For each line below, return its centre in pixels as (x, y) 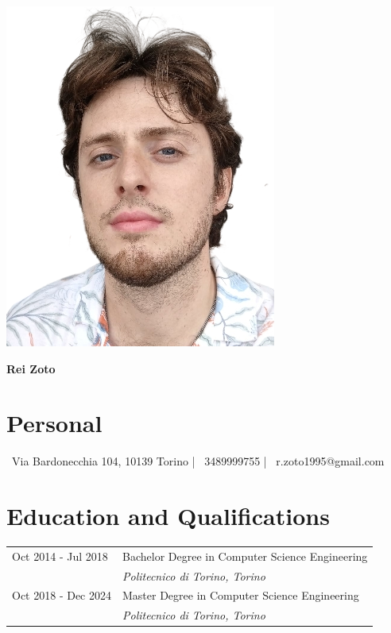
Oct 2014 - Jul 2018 (60, 556)
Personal (54, 423)
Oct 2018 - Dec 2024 (62, 595)
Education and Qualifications (168, 516)
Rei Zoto (31, 368)
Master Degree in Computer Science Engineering (241, 595)
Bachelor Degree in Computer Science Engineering (245, 556)
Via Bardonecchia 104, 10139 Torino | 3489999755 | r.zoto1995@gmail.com (198, 461)
